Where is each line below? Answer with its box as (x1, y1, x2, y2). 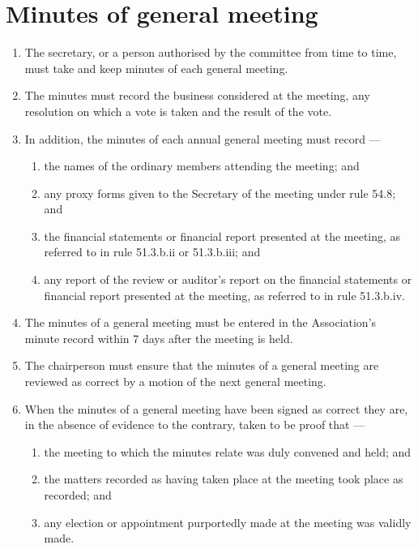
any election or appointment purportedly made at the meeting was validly (44, 513, 412, 530)
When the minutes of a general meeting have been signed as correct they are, (24, 400, 408, 417)
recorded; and (44, 487, 112, 503)
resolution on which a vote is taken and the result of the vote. (24, 102, 332, 119)
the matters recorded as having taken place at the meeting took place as (44, 470, 403, 487)
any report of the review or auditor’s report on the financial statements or (44, 271, 412, 288)
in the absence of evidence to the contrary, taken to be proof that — (24, 416, 365, 433)
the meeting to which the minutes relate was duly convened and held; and (44, 443, 412, 460)
